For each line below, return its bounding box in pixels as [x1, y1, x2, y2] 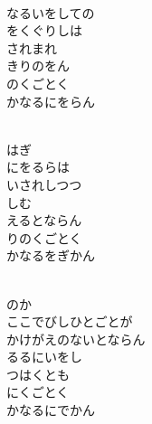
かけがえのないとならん [6, 329, 146, 348]
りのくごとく [6, 228, 82, 247]
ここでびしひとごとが [6, 312, 133, 331]
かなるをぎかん [6, 246, 95, 265]
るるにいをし [6, 347, 82, 366]
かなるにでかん [6, 400, 95, 419]
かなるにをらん [6, 91, 95, 110]
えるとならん [6, 211, 82, 230]
